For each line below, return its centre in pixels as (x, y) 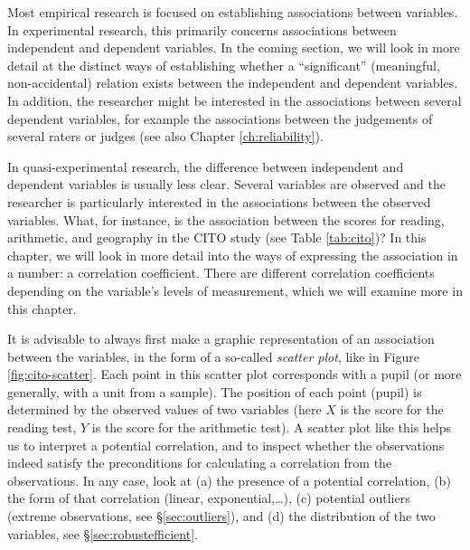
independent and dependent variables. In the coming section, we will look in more (234, 47)
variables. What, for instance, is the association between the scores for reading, (226, 219)
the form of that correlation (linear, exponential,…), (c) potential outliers (209, 498)
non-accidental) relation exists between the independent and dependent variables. (233, 83)
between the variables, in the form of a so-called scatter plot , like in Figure (213, 356)
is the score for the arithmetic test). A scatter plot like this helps (272, 427)
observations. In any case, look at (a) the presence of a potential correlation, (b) (229, 480)
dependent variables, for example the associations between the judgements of (220, 118)
